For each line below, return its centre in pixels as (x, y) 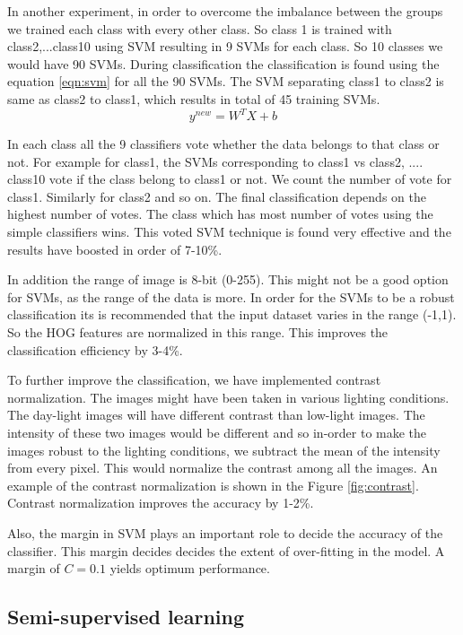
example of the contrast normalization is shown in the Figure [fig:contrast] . (213, 485)
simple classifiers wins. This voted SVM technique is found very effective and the (229, 232)
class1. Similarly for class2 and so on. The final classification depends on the (217, 196)
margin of (34, 568)
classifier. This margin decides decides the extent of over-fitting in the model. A (226, 550)
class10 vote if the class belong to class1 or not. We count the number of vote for (230, 179)
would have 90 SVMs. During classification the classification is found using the (223, 63)
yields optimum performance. (190, 568)
